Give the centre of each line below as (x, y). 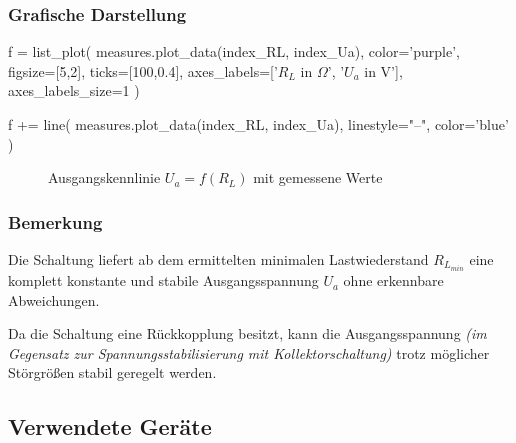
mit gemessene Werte (318, 177)
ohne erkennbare (393, 280)
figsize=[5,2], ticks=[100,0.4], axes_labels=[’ (143, 70)
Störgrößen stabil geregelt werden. (112, 372)
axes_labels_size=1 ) (74, 90)
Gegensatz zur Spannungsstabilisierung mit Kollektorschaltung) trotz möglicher (249, 352)
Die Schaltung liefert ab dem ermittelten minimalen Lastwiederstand (218, 259)
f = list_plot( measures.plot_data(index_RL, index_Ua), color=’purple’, (234, 51)
